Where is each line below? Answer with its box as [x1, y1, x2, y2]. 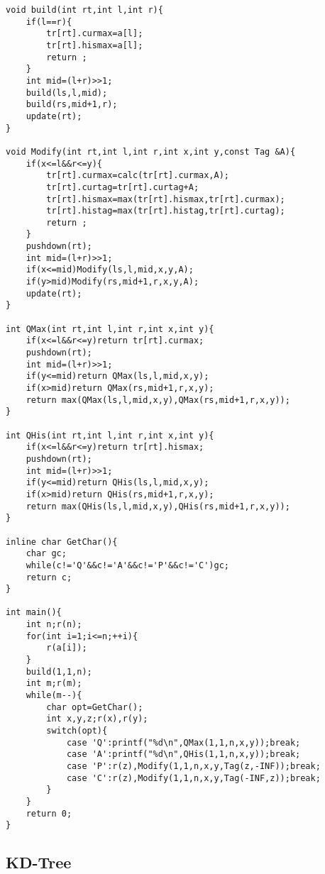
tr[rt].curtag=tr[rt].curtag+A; [46, 182, 199, 192]
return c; [26, 572, 72, 582]
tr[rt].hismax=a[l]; [46, 40, 143, 50]
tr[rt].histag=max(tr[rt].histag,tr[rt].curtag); [46, 206, 285, 216]
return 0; [26, 808, 72, 819]
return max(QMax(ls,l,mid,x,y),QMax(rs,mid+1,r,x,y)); [26, 394, 290, 405]
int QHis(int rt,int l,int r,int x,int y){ [6, 430, 214, 441]
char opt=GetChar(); [46, 702, 143, 712]
